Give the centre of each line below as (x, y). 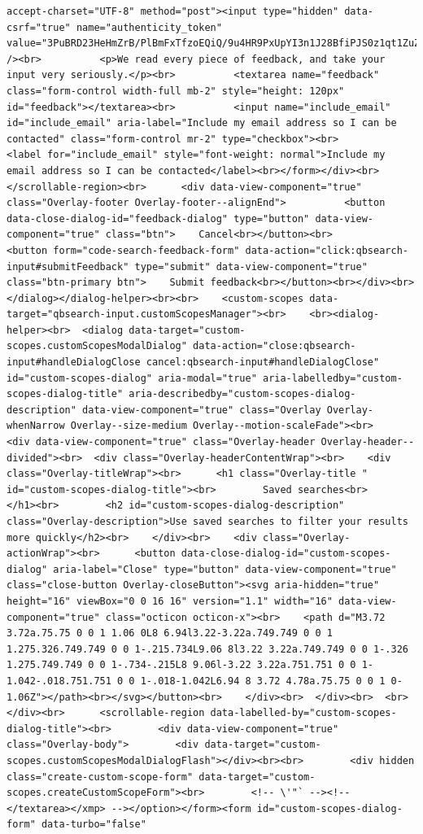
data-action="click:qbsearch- (327, 250)
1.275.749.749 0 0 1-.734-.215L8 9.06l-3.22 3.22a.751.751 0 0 (181, 665)
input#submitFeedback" (68, 266)
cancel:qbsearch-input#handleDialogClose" (263, 362)
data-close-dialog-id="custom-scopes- (286, 554)
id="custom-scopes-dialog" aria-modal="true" (132, 378)
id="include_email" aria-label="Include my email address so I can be (202, 123)
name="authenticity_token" (149, 27)
